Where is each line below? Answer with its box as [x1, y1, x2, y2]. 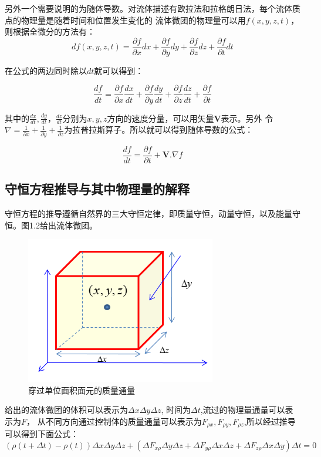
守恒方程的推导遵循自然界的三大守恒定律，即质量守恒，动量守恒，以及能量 [5, 207, 292, 219]
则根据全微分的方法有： [5, 25, 95, 38]
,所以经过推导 [244, 415, 296, 427]
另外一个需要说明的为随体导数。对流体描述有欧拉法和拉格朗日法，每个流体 [5, 2, 292, 14]
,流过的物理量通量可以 [200, 404, 285, 416]
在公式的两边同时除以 [5, 64, 87, 76]
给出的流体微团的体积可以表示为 [5, 404, 128, 416]
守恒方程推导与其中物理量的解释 [5, 180, 190, 198]
